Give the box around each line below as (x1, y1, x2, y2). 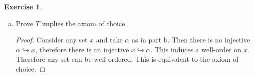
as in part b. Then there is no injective (131, 35, 251, 45)
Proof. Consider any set (15, 35, 88, 45)
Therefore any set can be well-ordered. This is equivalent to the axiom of (15, 54, 239, 64)
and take (96, 35, 123, 45)
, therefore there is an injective (35, 44, 129, 54)
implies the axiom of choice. (42, 18, 127, 28)
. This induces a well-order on (150, 44, 242, 54)
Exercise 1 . (4, 1, 42, 11)
